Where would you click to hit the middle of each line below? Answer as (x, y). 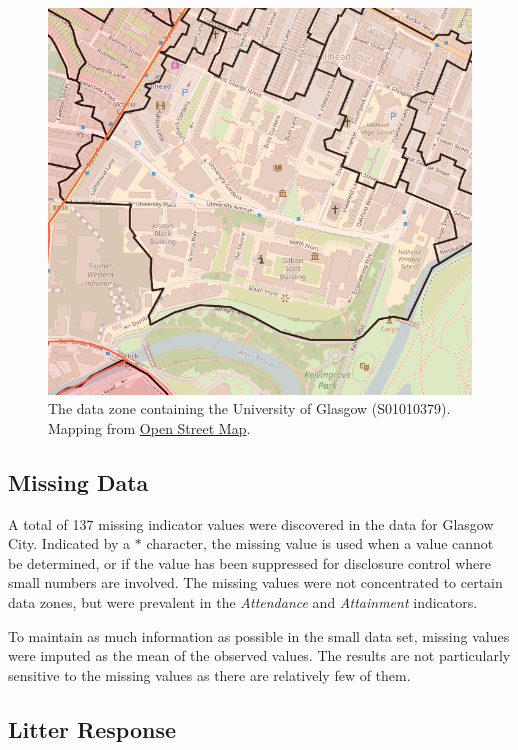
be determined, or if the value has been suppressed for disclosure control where (249, 562)
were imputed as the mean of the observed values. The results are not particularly (259, 655)
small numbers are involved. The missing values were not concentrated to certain (255, 582)
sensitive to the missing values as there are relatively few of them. (209, 674)
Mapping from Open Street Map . (149, 427)
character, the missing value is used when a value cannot (320, 543)
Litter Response (92, 728)
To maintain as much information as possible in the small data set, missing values (259, 635)
